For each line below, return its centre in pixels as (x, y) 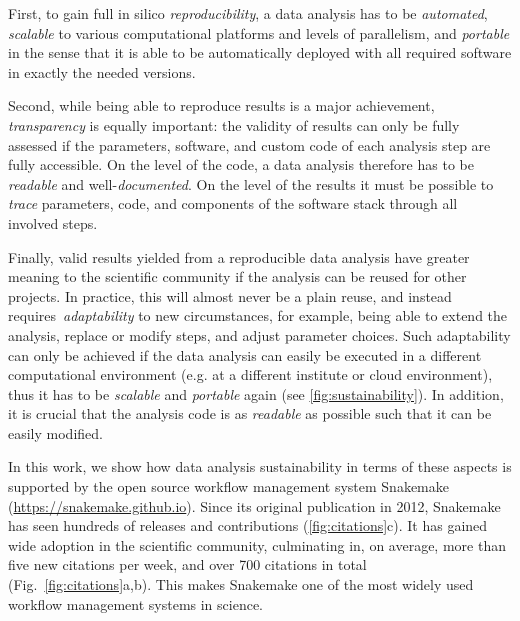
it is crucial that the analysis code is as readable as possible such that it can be (250, 413)
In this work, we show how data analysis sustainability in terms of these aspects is (260, 466)
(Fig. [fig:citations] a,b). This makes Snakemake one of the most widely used (241, 584)
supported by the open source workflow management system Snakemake (228, 486)
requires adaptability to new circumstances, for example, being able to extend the (258, 315)
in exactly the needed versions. (102, 71)
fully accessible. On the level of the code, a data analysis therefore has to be (241, 164)
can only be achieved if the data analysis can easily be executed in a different (245, 354)
